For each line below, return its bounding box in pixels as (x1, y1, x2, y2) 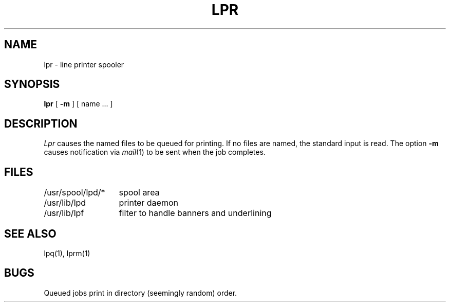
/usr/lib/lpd (44, 197, 86, 208)
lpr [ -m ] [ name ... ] (44, 99, 113, 109)
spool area (119, 187, 160, 198)
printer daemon (119, 197, 178, 208)
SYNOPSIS (4, 78, 60, 91)
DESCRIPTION (4, 117, 78, 130)
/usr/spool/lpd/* (44, 187, 105, 198)
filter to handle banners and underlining (119, 208, 272, 219)
